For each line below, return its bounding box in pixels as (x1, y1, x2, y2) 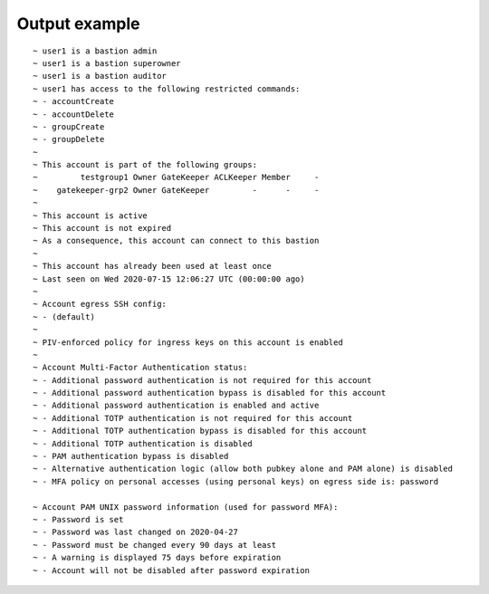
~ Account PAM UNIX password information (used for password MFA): (33, 502, 339, 512)
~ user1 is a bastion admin (33, 45, 158, 56)
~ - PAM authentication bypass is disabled (33, 451, 229, 462)
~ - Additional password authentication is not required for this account (33, 375, 372, 385)
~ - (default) (33, 311, 95, 321)
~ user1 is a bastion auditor (33, 71, 168, 81)
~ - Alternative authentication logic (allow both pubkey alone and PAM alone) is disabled (33, 464, 453, 474)
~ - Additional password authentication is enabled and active (33, 400, 320, 411)
